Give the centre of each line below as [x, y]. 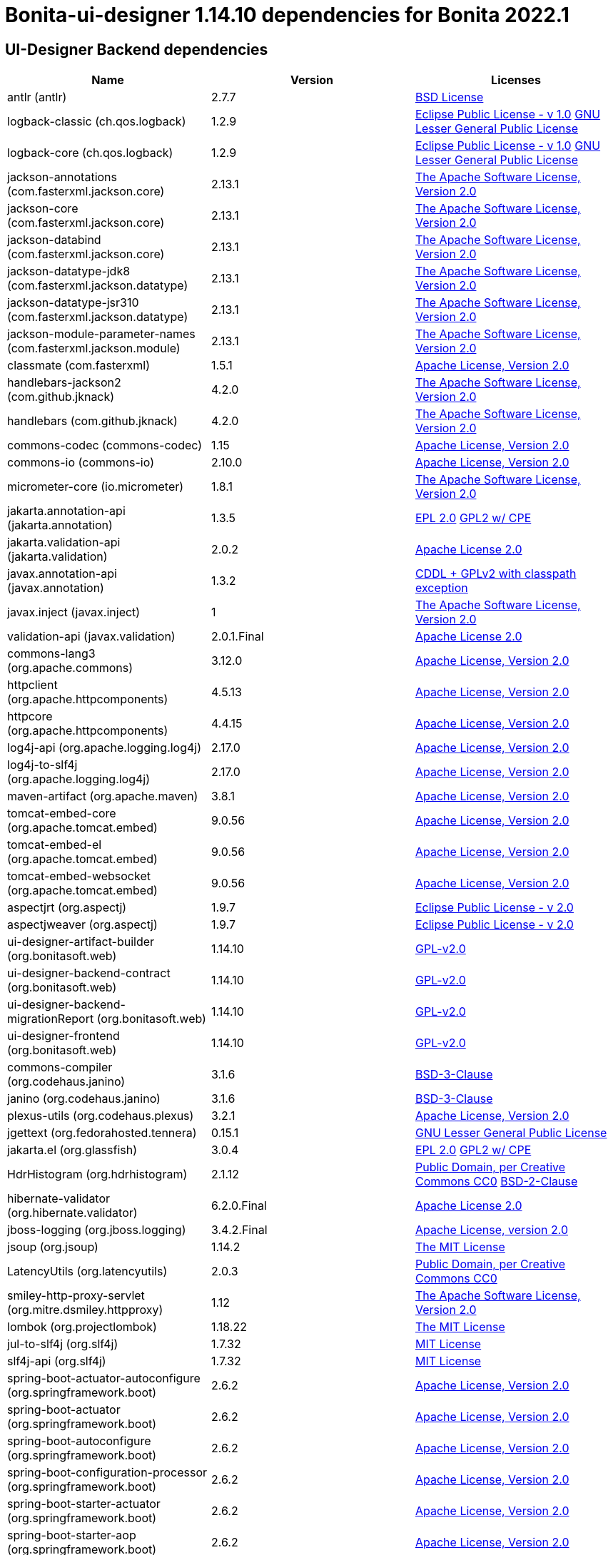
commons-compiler [60, 1067]
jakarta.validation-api [64, 542]
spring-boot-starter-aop [72, 1535]
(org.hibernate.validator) [72, 1213]
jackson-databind [54, 240]
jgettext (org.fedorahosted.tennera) [102, 1133]
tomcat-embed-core [62, 814]
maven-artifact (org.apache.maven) [103, 796]
